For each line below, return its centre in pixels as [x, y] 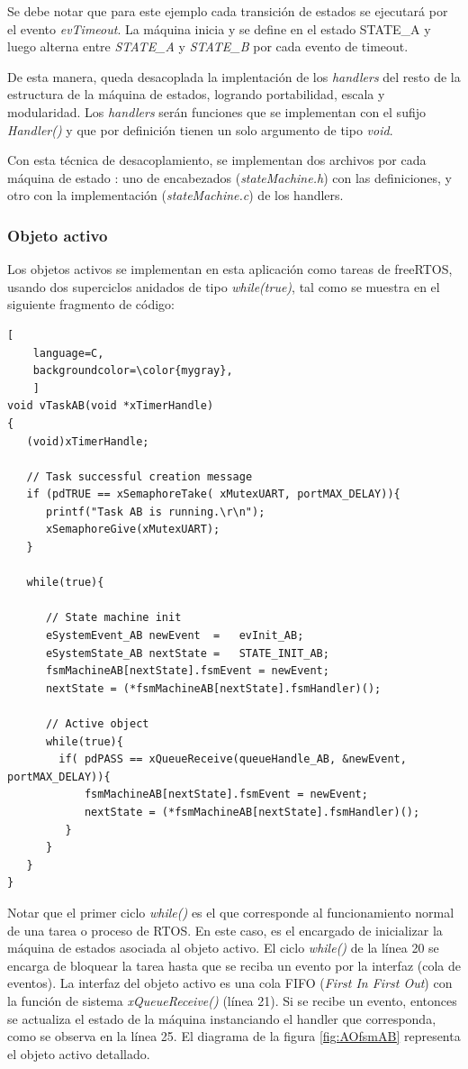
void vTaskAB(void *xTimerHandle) [111, 406]
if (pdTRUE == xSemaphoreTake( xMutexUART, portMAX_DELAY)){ [213, 494]
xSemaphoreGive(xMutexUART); [133, 530]
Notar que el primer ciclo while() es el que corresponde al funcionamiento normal [231, 912]
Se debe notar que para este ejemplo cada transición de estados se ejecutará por [228, 11]
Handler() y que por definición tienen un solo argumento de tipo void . [200, 129]
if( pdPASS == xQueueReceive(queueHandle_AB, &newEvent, [233, 759]
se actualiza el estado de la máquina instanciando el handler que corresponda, [222, 1018]
